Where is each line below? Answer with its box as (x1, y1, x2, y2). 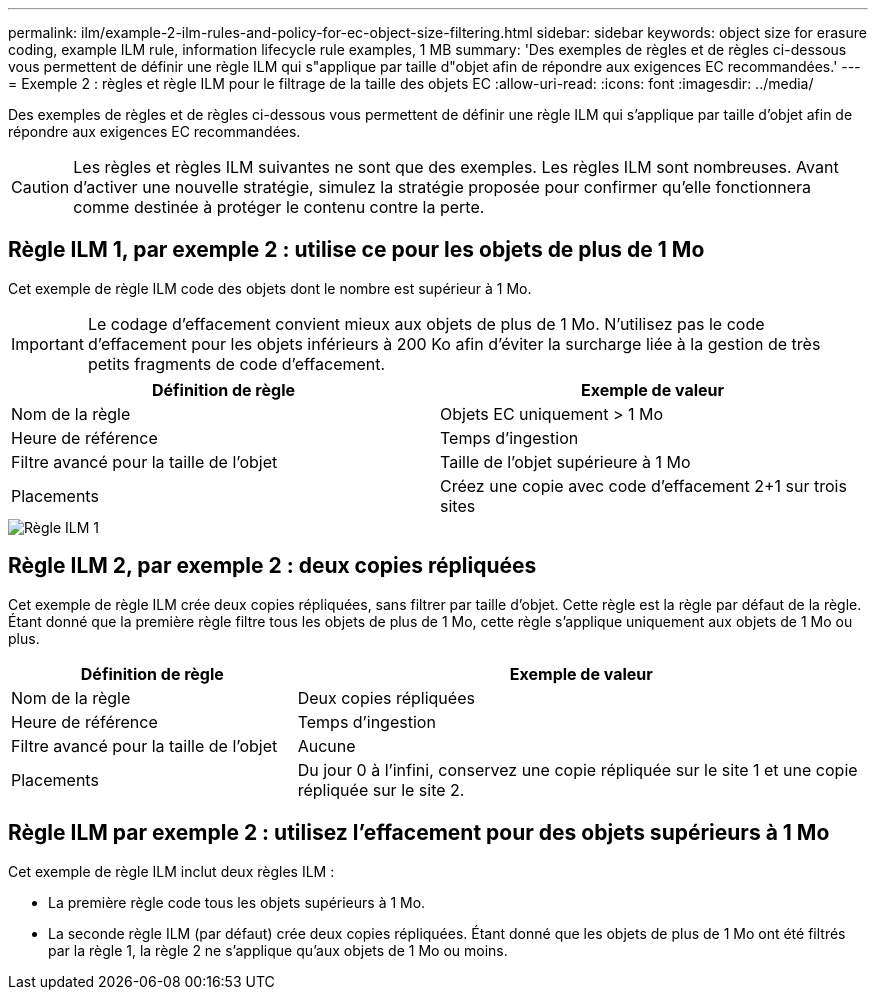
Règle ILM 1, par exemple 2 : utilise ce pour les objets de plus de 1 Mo (8, 237, 705, 263)
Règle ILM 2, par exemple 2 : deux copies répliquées (8, 553, 537, 579)
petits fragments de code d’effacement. (87, 353, 386, 374)
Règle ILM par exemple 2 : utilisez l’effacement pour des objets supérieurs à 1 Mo (8, 820, 830, 846)
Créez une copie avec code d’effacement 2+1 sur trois (440, 475, 847, 496)
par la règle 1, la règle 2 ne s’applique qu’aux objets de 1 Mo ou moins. (48, 941, 508, 959)
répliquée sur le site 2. (297, 779, 465, 800)
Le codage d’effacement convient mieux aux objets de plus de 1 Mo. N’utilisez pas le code (87, 313, 765, 334)
